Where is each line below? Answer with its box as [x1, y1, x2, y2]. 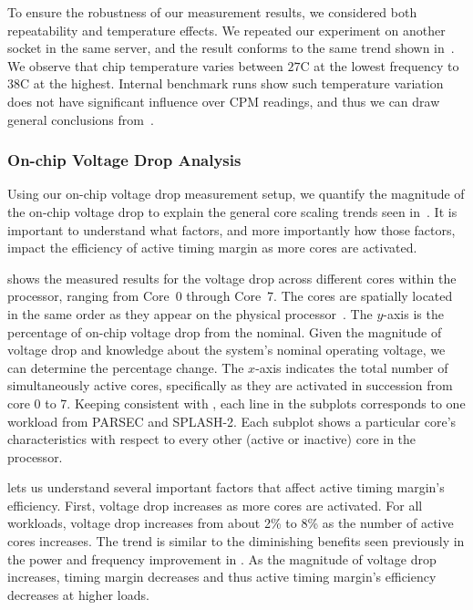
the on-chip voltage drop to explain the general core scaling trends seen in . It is [7, 202, 458, 221]
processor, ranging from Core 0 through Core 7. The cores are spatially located [7, 286, 453, 305]
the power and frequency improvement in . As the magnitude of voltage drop [7, 549, 437, 568]
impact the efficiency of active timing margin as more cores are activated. [7, 238, 417, 257]
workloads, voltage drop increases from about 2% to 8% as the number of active [7, 513, 454, 532]
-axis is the [383, 304, 444, 323]
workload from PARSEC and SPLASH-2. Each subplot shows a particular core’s [7, 411, 457, 430]
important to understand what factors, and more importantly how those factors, [7, 220, 456, 239]
